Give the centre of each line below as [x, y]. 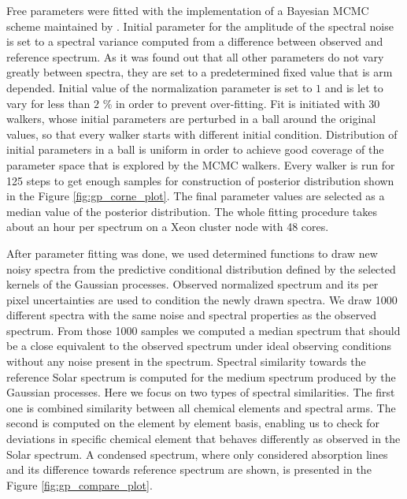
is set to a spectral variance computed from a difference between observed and [195, 41]
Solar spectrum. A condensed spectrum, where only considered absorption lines [197, 454]
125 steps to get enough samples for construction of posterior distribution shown [200, 180]
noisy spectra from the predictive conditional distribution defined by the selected [201, 268]
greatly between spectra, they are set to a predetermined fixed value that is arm [200, 72]
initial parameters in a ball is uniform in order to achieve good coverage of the [195, 149]
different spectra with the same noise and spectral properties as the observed [192, 315]
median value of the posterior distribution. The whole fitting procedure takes [192, 211]
